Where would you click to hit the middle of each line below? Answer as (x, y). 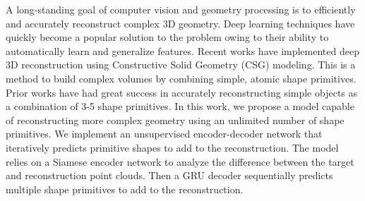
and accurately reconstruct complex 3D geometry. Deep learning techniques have (180, 23)
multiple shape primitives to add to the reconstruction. (125, 189)
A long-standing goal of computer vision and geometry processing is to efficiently (181, 9)
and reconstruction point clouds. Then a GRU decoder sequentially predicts (169, 175)
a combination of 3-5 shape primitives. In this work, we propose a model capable (180, 106)
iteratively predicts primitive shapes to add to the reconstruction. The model (172, 147)
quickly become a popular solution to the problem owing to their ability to (167, 37)
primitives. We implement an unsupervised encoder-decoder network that (164, 134)
